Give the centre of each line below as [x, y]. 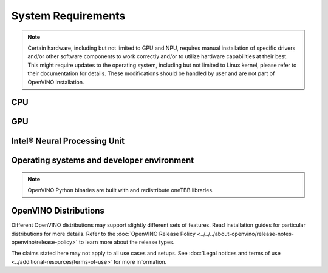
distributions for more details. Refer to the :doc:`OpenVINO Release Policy [103, 234]
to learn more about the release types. [127, 242]
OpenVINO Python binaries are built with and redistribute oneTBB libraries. [121, 190]
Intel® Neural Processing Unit [68, 141]
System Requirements [68, 16]
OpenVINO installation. [56, 82]
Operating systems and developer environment [103, 160]
